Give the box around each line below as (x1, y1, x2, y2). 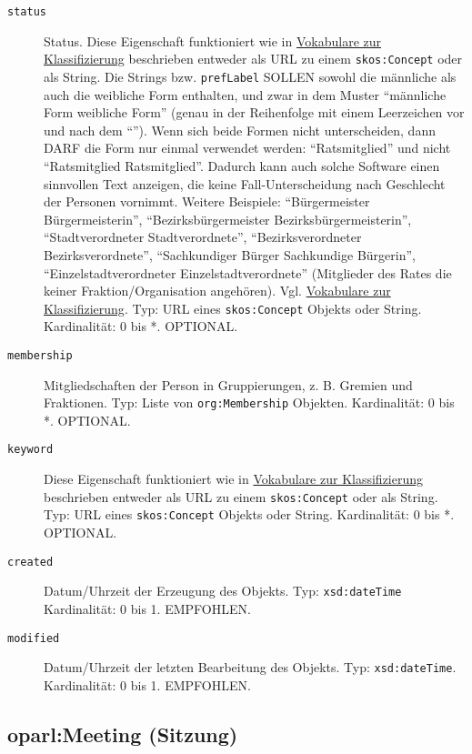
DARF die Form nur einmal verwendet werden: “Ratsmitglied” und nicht (44, 138, 451, 157)
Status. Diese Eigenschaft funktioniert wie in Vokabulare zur (44, 31, 382, 50)
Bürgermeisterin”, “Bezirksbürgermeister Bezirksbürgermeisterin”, (44, 209, 412, 228)
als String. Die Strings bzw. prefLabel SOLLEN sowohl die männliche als (44, 66, 457, 85)
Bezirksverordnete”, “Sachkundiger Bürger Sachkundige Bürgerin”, (44, 245, 416, 264)
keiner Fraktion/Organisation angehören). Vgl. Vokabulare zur (44, 281, 391, 300)
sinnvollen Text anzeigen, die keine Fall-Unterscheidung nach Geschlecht (44, 174, 446, 193)
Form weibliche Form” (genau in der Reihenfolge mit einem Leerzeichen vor (44, 103, 465, 122)
